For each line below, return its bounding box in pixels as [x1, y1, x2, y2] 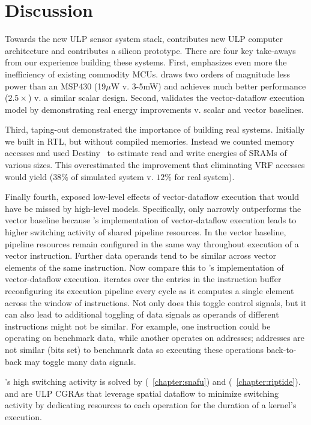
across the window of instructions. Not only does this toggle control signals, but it [5, 296, 307, 309]
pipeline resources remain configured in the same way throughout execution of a [5, 237, 299, 250]
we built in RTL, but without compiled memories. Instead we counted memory [5, 134, 295, 147]
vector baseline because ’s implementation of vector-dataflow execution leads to [5, 214, 297, 226]
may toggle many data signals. [24, 355, 136, 367]
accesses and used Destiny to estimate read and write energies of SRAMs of [5, 146, 287, 159]
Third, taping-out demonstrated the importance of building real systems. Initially [5, 123, 305, 136]
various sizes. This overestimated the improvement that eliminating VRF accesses [5, 158, 305, 171]
